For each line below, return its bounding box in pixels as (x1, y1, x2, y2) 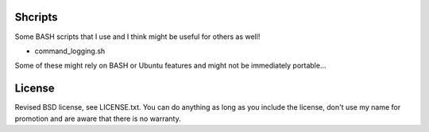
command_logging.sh (34, 46, 106, 56)
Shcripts (14, 10, 59, 24)
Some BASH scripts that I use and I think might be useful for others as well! (14, 32, 261, 41)
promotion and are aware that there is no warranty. (14, 114, 182, 123)
